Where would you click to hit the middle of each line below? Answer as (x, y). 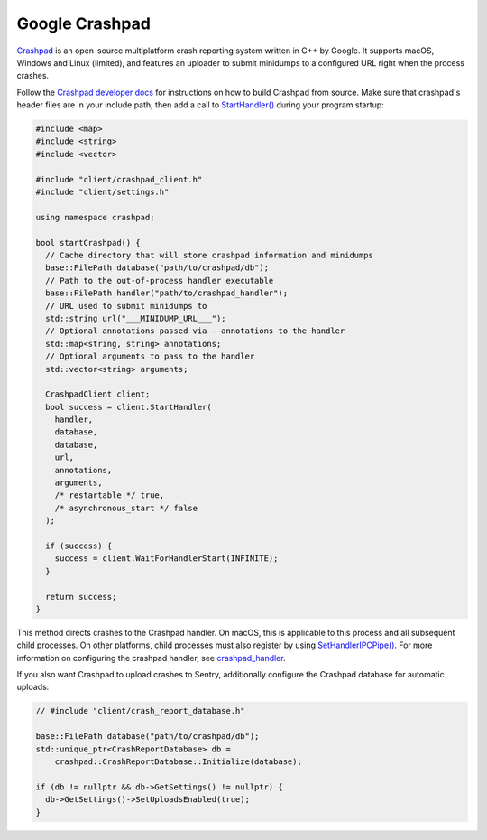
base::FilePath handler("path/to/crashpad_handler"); (167, 293)
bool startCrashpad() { (88, 243)
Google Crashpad (83, 23)
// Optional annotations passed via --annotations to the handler (195, 331)
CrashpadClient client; (98, 394)
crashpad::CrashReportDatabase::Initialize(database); (178, 762)
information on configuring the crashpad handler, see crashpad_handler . (151, 658)
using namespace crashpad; (95, 217)
